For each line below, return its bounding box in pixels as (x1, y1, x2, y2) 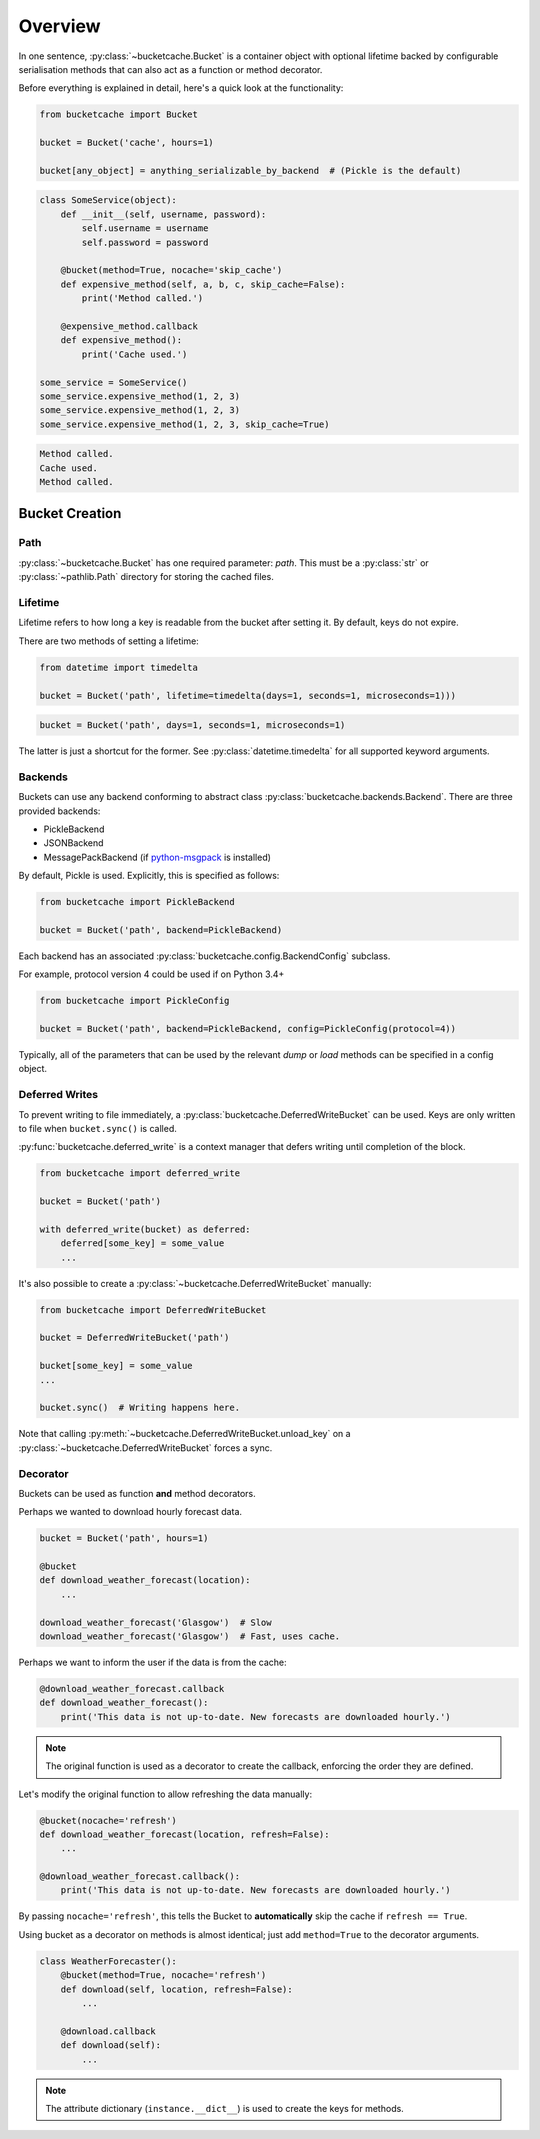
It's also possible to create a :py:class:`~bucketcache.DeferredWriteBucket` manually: (18, 1277, 372, 1289)
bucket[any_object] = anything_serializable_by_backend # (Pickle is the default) (39, 165, 462, 176)
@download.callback (60, 2025, 157, 2037)
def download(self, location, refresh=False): (60, 1983, 294, 1995)
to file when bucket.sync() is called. (18, 1122, 177, 1134)
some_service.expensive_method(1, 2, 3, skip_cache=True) (39, 418, 330, 430)
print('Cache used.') (81, 348, 188, 360)
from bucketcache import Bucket (39, 109, 199, 120)
